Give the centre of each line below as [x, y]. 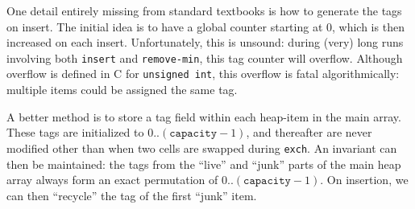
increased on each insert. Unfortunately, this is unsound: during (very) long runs [205, 42]
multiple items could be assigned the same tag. [122, 90]
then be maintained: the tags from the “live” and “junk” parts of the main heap [204, 164]
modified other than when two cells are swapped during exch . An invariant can [202, 148]
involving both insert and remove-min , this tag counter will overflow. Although [205, 57]
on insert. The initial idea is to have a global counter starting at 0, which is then [205, 26]
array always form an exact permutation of [112, 180]
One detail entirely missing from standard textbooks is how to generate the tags [204, 10]
